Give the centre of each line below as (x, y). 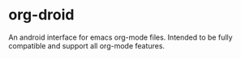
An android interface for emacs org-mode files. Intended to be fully (120, 37)
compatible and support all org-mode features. (86, 45)
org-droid (41, 15)
